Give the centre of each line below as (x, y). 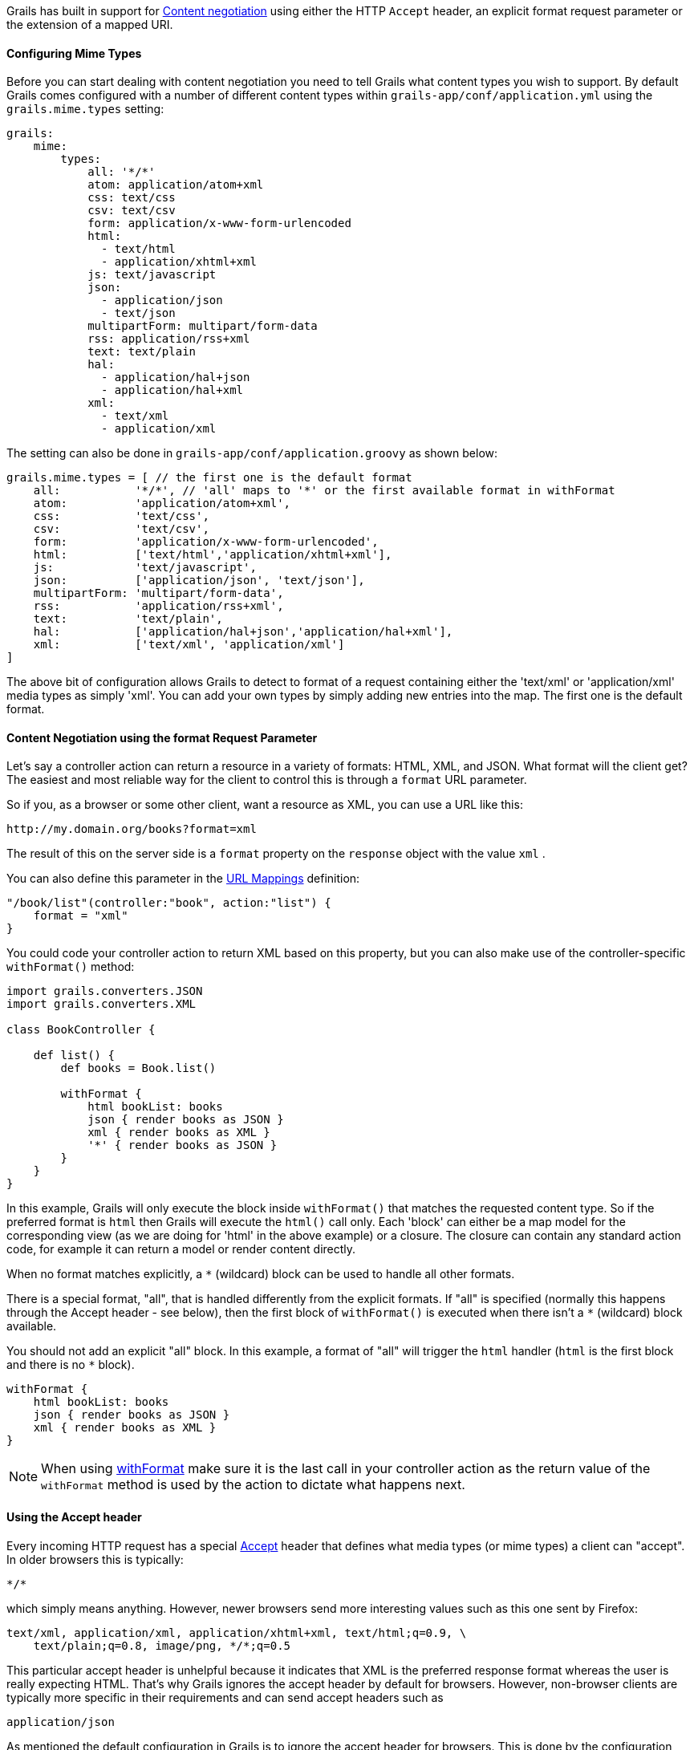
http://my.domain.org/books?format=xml (132, 829)
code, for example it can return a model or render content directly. (181, 1249)
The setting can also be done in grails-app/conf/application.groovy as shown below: (252, 453)
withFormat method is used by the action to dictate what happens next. (253, 1485)
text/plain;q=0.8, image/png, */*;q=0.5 (162, 1645)
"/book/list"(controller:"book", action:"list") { (169, 903)
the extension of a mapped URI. (90, 24)
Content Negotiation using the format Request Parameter (162, 737)
